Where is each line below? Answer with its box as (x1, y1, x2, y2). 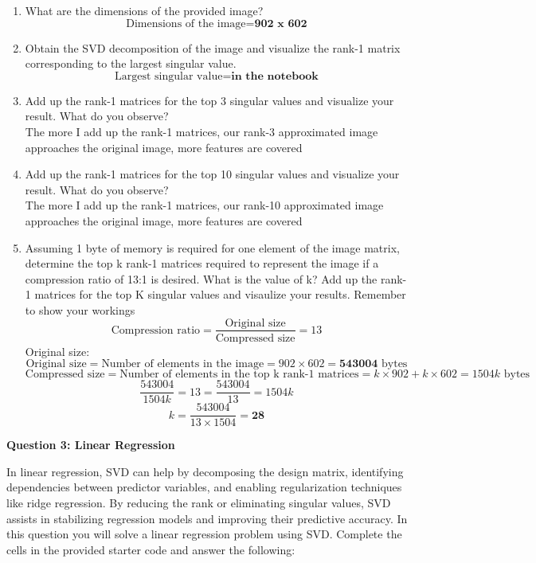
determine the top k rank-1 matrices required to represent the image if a (25, 255, 379, 272)
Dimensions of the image (126, 18, 246, 29)
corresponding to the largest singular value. (25, 55, 237, 72)
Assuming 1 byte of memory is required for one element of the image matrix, (25, 239, 400, 256)
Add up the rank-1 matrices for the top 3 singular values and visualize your (25, 92, 394, 108)
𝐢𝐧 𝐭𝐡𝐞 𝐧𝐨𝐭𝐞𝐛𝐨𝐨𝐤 (231, 70, 319, 82)
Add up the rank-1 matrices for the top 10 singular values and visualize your (25, 166, 400, 182)
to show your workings (25, 301, 135, 318)
